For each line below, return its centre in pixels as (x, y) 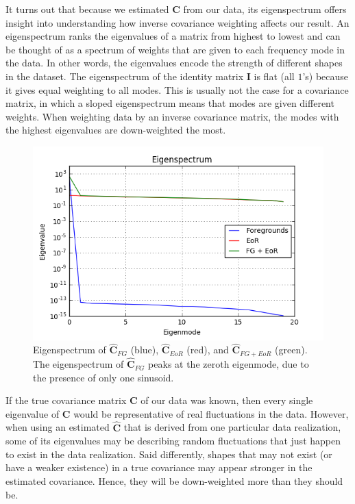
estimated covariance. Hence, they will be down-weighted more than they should (174, 481)
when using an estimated (58, 427)
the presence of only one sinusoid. (103, 377)
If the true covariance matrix (66, 400)
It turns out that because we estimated (87, 9)
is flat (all (274, 76)
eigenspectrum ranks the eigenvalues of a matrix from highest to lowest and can (173, 36)
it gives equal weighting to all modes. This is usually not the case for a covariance (177, 89)
